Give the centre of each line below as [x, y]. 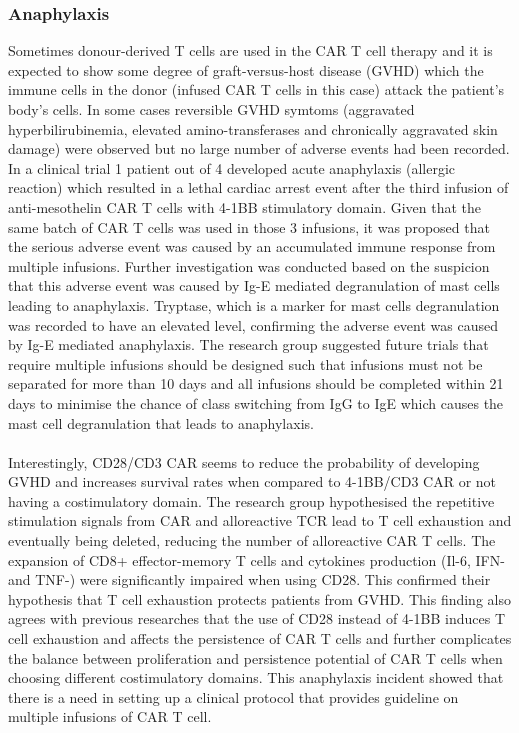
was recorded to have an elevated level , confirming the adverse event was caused [253, 324]
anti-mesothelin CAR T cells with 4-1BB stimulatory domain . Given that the [245, 206]
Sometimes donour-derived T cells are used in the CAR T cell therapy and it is [250, 50]
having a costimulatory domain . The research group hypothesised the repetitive [251, 500]
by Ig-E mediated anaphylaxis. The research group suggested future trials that [248, 344]
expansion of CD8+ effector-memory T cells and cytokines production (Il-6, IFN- [256, 559]
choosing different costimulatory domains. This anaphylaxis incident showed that [256, 677]
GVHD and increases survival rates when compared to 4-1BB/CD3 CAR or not [252, 481]
